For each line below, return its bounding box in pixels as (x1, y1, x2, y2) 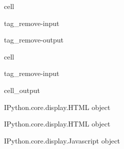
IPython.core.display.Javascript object (4, 135, 120, 145)
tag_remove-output (4, 34, 64, 45)
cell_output (4, 84, 40, 95)
